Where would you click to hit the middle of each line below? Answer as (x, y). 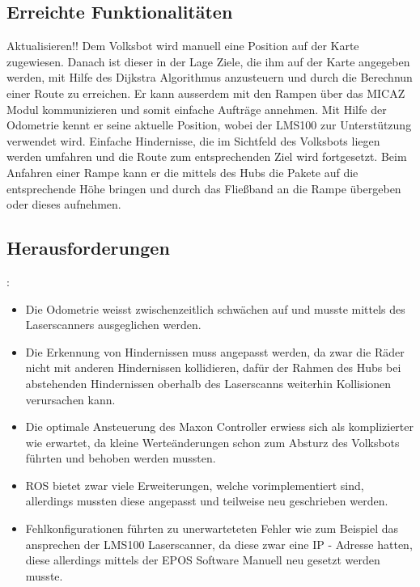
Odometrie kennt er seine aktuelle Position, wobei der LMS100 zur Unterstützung (209, 125)
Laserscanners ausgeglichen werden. (113, 325)
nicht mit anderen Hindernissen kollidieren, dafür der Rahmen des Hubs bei (213, 367)
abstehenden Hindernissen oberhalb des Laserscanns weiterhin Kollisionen (208, 383)
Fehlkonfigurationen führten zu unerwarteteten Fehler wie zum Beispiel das (212, 528)
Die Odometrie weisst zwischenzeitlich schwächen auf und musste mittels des (215, 308)
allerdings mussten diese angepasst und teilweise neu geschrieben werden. (207, 501)
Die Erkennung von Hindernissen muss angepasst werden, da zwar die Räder (215, 351)
